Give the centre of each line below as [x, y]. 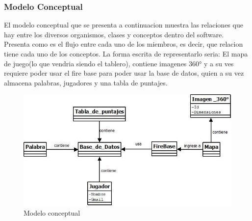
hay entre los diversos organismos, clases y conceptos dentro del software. [114, 34]
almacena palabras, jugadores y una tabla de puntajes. [86, 82]
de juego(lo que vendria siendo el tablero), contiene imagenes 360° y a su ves [119, 63]
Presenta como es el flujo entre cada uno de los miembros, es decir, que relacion [124, 44]
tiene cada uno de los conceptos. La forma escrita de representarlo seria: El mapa [126, 54]
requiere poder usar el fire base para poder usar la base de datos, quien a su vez [124, 73]
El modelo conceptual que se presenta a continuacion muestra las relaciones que [124, 25]
